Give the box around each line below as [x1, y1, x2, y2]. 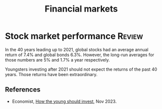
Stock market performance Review [5, 31, 144, 42]
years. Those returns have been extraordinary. [5, 71, 98, 77]
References [5, 86, 41, 94]
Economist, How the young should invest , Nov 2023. [12, 98, 117, 104]
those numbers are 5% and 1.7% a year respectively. [5, 57, 110, 62]
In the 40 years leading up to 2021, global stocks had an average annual [5, 47, 148, 52]
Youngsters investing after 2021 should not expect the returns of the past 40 [5, 66, 157, 72]
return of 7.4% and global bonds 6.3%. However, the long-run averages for [5, 52, 155, 58]
